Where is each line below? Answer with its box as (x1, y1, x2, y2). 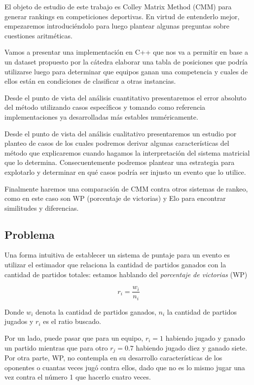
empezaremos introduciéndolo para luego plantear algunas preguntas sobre (4, 21, 229, 31)
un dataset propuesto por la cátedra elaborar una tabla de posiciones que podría (4, 56, 248, 66)
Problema (4, 226, 55, 242)
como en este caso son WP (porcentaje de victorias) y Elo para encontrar (4, 193, 226, 203)
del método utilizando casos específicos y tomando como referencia (4, 102, 206, 112)
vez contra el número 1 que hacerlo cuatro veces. (4, 372, 151, 382)
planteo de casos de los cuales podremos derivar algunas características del (4, 138, 229, 148)
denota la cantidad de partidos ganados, (36, 306, 156, 317)
